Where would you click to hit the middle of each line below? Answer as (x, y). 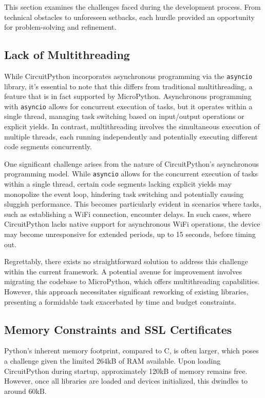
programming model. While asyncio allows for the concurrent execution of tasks (131, 174)
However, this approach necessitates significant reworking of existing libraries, (126, 292)
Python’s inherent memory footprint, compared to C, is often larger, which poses (131, 351)
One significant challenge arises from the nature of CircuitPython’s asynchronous (131, 163)
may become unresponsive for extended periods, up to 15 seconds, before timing (130, 234)
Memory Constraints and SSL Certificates (118, 329)
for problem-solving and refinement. (60, 27)
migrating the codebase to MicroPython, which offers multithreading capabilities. (132, 281)
